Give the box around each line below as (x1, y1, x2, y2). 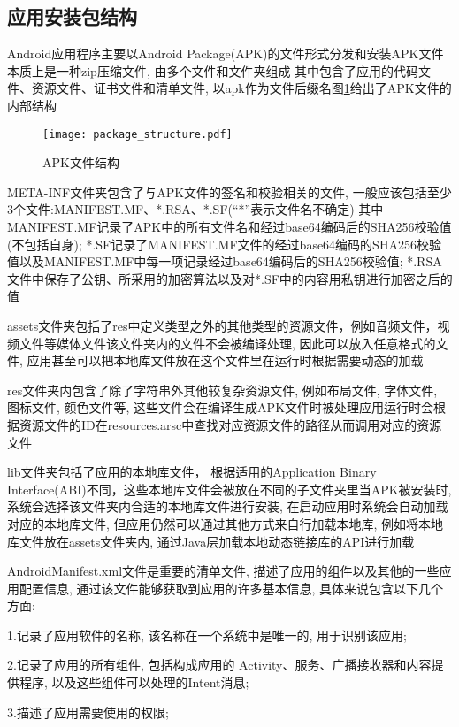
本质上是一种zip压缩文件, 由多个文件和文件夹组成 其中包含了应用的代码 (7, 61, 419, 80)
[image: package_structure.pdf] (42, 127, 233, 141)
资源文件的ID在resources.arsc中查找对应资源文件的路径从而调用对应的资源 (19, 415, 442, 433)
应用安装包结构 (7, 3, 137, 30)
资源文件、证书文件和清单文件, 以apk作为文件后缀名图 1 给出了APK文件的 (31, 79, 452, 97)
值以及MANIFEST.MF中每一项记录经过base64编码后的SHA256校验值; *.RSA (7, 252, 442, 271)
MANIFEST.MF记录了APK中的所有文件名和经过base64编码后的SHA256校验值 (7, 218, 452, 236)
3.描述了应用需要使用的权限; (7, 702, 169, 721)
